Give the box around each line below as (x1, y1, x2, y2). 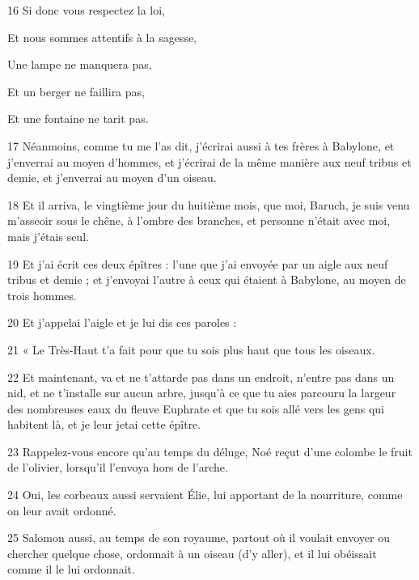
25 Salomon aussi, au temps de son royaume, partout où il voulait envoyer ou (7, 529, 390, 546)
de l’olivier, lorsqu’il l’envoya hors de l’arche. (7, 459, 228, 476)
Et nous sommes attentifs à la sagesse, (7, 28, 197, 45)
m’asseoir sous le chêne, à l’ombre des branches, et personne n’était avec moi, (7, 212, 391, 229)
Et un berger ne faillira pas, (7, 83, 145, 99)
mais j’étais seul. (7, 227, 89, 244)
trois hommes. (7, 286, 77, 303)
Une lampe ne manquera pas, (7, 56, 152, 73)
